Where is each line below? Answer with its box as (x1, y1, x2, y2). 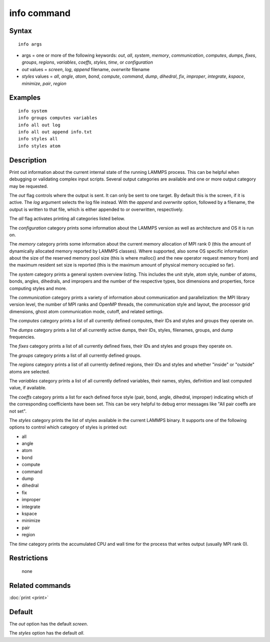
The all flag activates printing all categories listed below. (9, 216, 125, 222)
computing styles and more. (9, 285, 67, 291)
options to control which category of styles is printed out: (9, 424, 127, 431)
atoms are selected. (9, 368, 50, 374)
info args (18, 41, 42, 47)
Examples (9, 93, 41, 102)
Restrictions (9, 554, 48, 562)
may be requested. (9, 183, 48, 189)
